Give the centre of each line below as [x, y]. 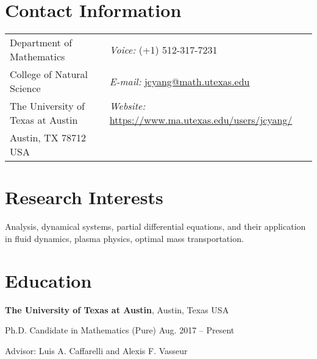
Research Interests [84, 197]
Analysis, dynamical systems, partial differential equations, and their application [155, 226]
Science [25, 88]
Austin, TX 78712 [48, 138]
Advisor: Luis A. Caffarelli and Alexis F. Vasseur [96, 350]
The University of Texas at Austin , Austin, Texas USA [117, 309]
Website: [127, 106]
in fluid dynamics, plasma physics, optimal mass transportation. [124, 238]
